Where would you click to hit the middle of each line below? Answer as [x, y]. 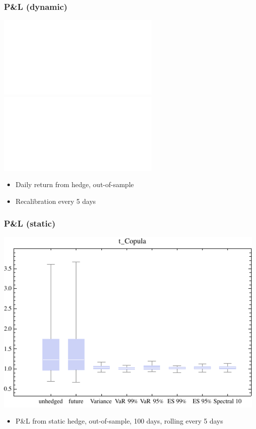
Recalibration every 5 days [56, 201]
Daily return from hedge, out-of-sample [75, 184]
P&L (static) [30, 223]
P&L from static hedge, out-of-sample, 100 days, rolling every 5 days [119, 421]
